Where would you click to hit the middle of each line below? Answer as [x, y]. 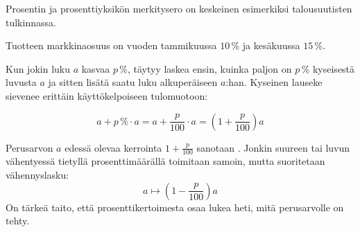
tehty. [18, 221]
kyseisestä [334, 68]
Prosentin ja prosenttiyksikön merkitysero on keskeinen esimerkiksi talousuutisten [179, 8]
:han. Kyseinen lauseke [274, 82]
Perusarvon [29, 147]
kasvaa [96, 68]
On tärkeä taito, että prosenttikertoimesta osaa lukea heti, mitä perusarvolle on [175, 207]
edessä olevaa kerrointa [113, 147]
